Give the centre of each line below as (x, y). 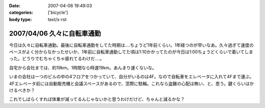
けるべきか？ (22, 90)
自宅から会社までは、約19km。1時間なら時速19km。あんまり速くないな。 (83, 67)
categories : (21, 13)
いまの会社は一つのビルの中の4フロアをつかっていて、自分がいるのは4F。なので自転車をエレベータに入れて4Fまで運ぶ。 (132, 77)
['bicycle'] (58, 13)
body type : (20, 19)
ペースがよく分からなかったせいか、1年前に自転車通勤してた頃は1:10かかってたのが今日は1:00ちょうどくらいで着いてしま (131, 52)
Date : (15, 6)
